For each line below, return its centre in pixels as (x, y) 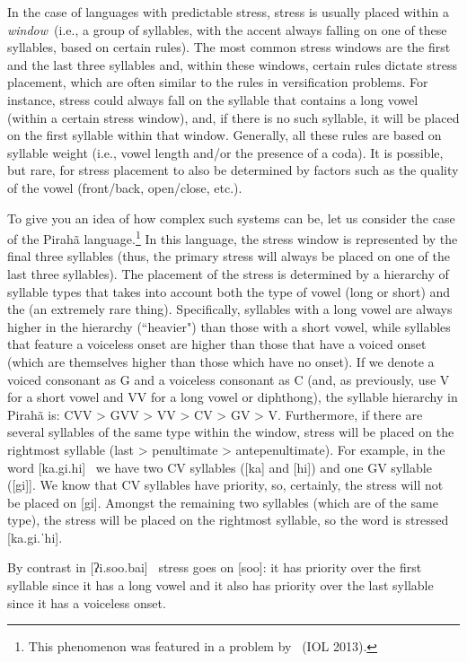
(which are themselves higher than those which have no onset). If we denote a (221, 361)
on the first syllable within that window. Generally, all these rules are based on (225, 135)
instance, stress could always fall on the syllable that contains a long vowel (213, 99)
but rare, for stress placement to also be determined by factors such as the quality (233, 170)
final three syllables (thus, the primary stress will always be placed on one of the (229, 256)
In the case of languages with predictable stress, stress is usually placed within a (229, 12)
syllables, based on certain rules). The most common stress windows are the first (229, 47)
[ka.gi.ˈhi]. (35, 537)
